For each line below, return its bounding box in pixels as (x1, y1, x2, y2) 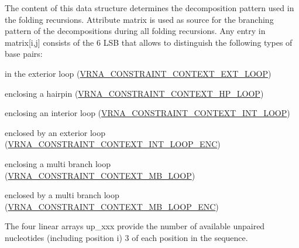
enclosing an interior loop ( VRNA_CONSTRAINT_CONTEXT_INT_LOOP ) (5, 107, 290, 119)
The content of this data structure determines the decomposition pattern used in (5, 2, 294, 13)
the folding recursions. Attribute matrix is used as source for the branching (5, 13, 274, 25)
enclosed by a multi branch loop (5, 189, 119, 201)
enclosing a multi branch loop (5, 157, 111, 169)
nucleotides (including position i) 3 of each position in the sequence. (5, 231, 248, 243)
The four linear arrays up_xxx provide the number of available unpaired (5, 220, 265, 232)
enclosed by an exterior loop (5, 126, 106, 138)
